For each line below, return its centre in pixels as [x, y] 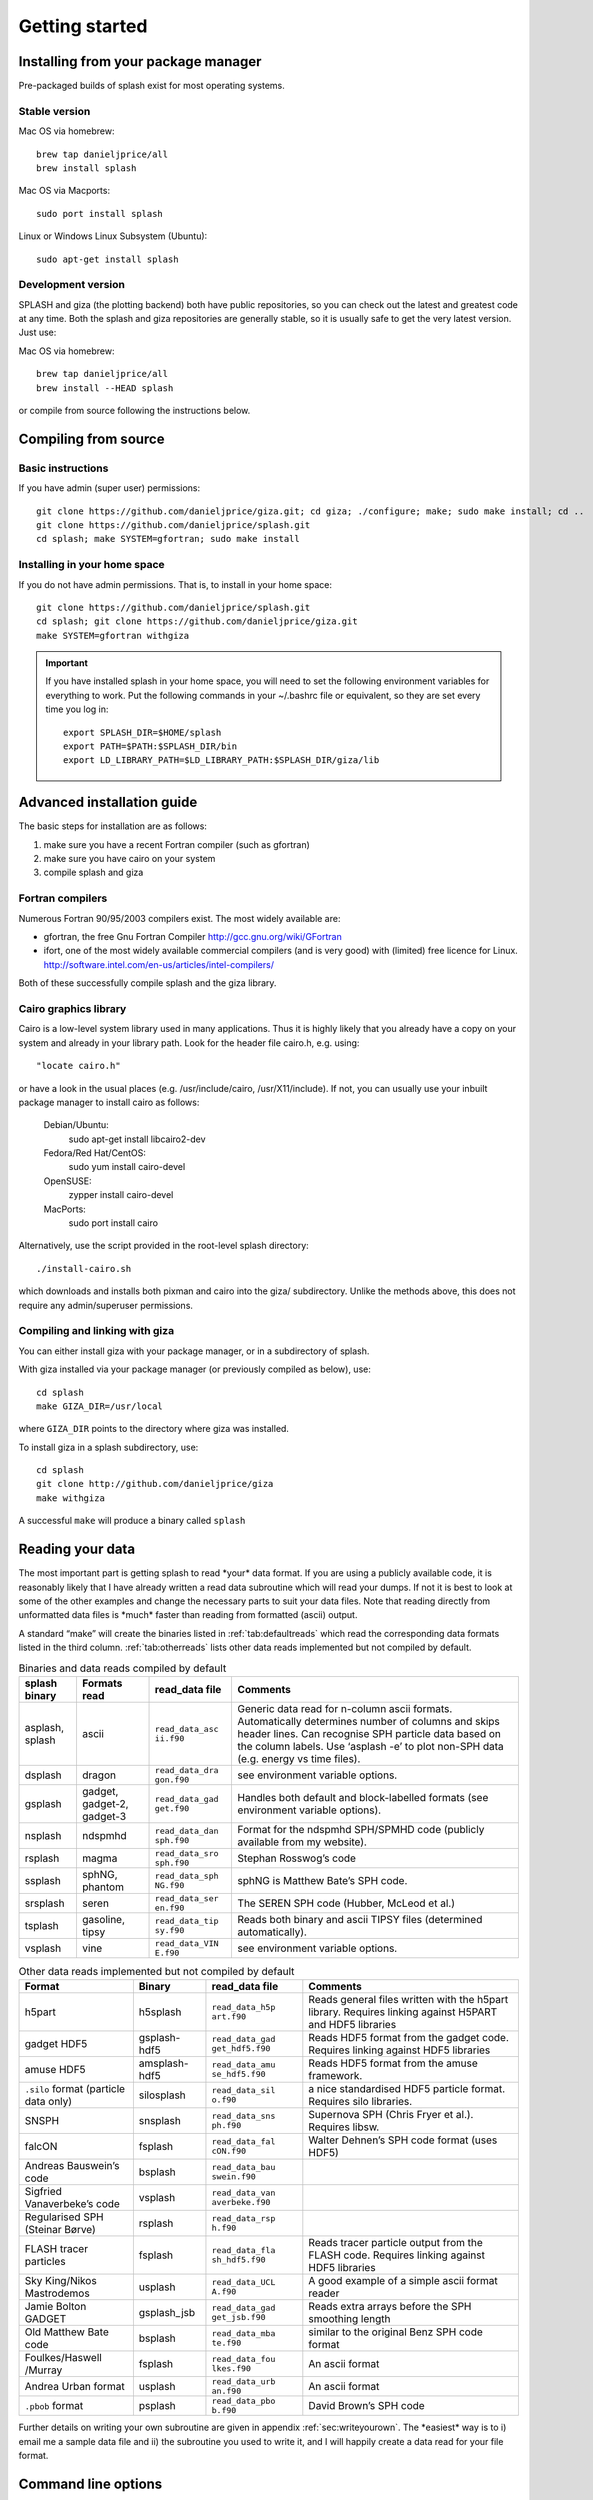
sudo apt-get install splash [107, 259]
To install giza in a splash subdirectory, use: [108, 1447]
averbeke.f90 [241, 2202]
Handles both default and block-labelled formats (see [363, 1797]
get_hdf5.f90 [241, 2048]
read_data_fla [243, 2250]
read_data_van [243, 2193]
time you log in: [77, 709]
